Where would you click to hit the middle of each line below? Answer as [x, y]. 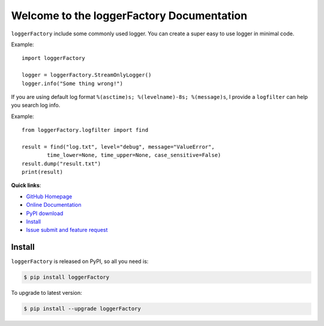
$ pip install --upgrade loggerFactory [82, 309]
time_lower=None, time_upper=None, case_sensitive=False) [134, 155]
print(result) [42, 172]
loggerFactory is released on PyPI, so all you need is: [80, 261]
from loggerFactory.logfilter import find [85, 130]
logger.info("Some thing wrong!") [72, 83]
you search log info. [36, 105]
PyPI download [45, 213]
